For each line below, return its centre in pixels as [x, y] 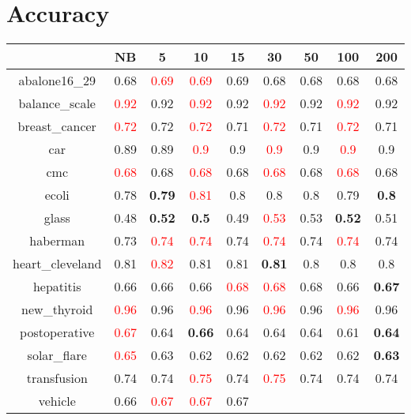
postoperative [57, 332]
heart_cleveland [57, 264]
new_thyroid [57, 309]
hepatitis [57, 287]
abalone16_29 [57, 81]
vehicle [57, 401]
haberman [57, 241]
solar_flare [57, 355]
